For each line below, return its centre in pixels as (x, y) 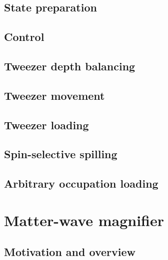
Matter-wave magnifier (84, 220)
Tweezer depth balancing (70, 66)
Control (24, 37)
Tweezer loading (46, 125)
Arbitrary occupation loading (81, 183)
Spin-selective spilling (61, 154)
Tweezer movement (54, 95)
